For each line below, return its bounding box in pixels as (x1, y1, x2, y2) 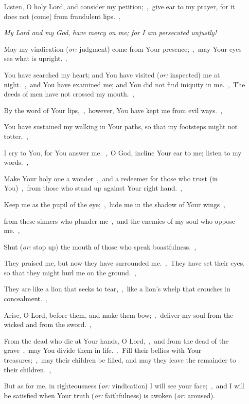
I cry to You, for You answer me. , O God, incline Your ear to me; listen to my (4, 147, 242, 157)
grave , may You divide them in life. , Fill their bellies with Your (4, 345, 202, 355)
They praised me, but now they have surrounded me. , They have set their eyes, (4, 258, 245, 268)
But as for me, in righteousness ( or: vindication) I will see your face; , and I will (4, 381, 245, 391)
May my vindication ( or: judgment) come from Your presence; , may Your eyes (4, 43, 242, 54)
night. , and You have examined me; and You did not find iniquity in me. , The (4, 79, 245, 89)
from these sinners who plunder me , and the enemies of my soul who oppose (4, 215, 235, 226)
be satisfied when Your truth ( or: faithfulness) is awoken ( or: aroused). (4, 390, 215, 400)
